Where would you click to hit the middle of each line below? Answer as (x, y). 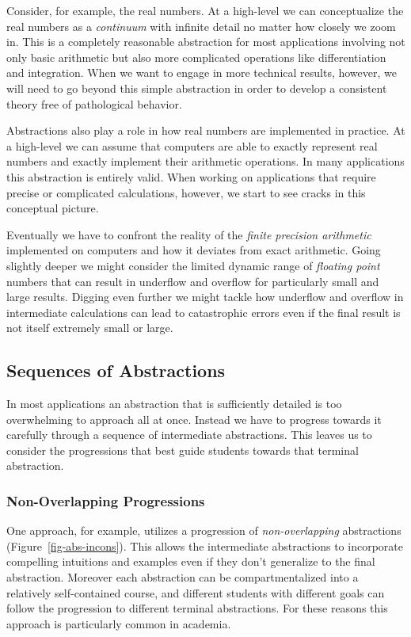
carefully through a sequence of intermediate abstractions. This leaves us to (189, 435)
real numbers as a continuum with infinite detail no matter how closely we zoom (201, 26)
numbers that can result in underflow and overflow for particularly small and (193, 281)
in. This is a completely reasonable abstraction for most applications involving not (206, 42)
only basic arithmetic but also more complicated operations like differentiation (196, 57)
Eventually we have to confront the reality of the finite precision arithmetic (189, 234)
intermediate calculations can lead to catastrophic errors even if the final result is (204, 312)
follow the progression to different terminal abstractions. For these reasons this (197, 608)
